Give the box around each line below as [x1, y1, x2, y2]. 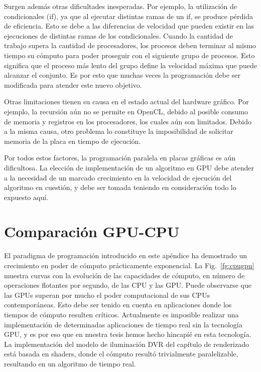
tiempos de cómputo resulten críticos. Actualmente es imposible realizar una [4, 309, 239, 319]
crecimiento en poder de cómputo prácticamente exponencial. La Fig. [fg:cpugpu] [4, 260, 254, 270]
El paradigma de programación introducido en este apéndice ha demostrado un [4, 250, 247, 261]
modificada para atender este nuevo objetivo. [4, 79, 142, 90]
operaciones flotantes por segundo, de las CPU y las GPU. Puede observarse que [4, 280, 251, 290]
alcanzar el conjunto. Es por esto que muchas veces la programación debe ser [4, 70, 240, 80]
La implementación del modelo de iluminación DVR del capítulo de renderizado [4, 338, 249, 349]
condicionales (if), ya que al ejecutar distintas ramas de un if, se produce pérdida [4, 11, 253, 21]
